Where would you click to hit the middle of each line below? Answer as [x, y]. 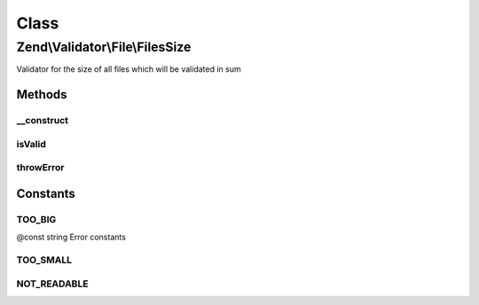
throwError [40, 168]
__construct [43, 121]
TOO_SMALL [44, 260]
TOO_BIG [36, 219]
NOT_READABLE [52, 284]
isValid [31, 144]
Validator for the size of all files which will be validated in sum [129, 69]
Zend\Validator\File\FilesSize [104, 47]
